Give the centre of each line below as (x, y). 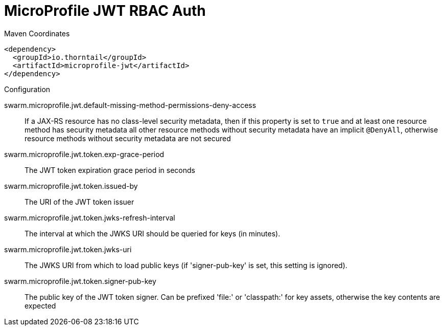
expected (40, 305)
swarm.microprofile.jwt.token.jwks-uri (68, 249)
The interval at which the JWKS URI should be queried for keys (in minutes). (153, 233)
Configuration (27, 89)
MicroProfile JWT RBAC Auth (105, 11)
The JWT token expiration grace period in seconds (110, 170)
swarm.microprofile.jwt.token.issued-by (71, 186)
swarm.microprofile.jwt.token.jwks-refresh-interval (90, 217)
